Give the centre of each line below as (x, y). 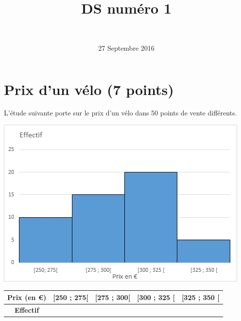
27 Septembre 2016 (126, 47)
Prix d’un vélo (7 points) (89, 89)
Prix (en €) (27, 297)
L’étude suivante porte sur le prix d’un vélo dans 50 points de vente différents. (120, 113)
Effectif (27, 310)
